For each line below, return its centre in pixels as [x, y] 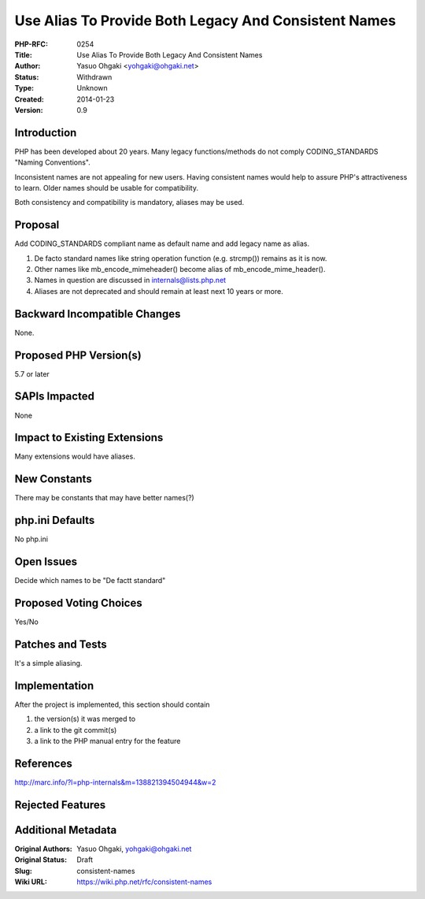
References [43, 763]
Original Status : [41, 860]
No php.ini [31, 539]
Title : [24, 54]
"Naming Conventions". [52, 162]
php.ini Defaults [55, 520]
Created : [30, 99]
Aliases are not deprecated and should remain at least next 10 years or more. [159, 291]
